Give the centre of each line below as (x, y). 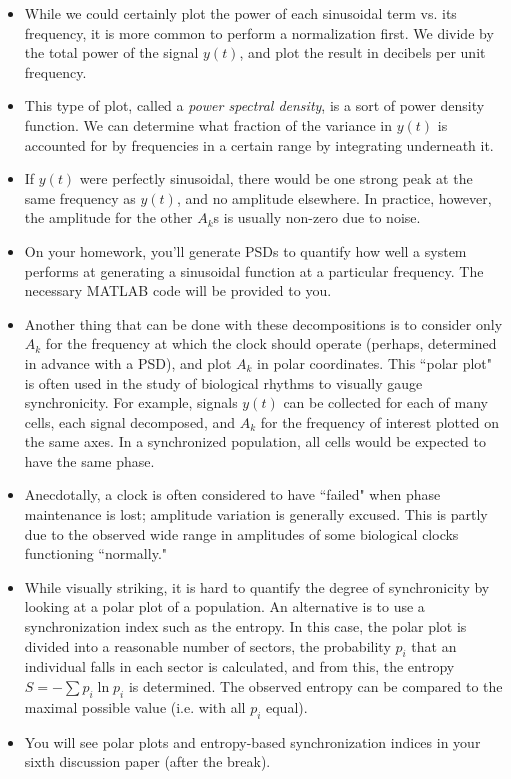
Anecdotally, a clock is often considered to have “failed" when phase (232, 494)
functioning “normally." (96, 553)
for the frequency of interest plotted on (379, 421)
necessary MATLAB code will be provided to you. (178, 290)
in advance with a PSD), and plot (128, 362)
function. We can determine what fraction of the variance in (208, 124)
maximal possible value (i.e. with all (135, 706)
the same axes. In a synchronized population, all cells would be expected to (255, 441)
